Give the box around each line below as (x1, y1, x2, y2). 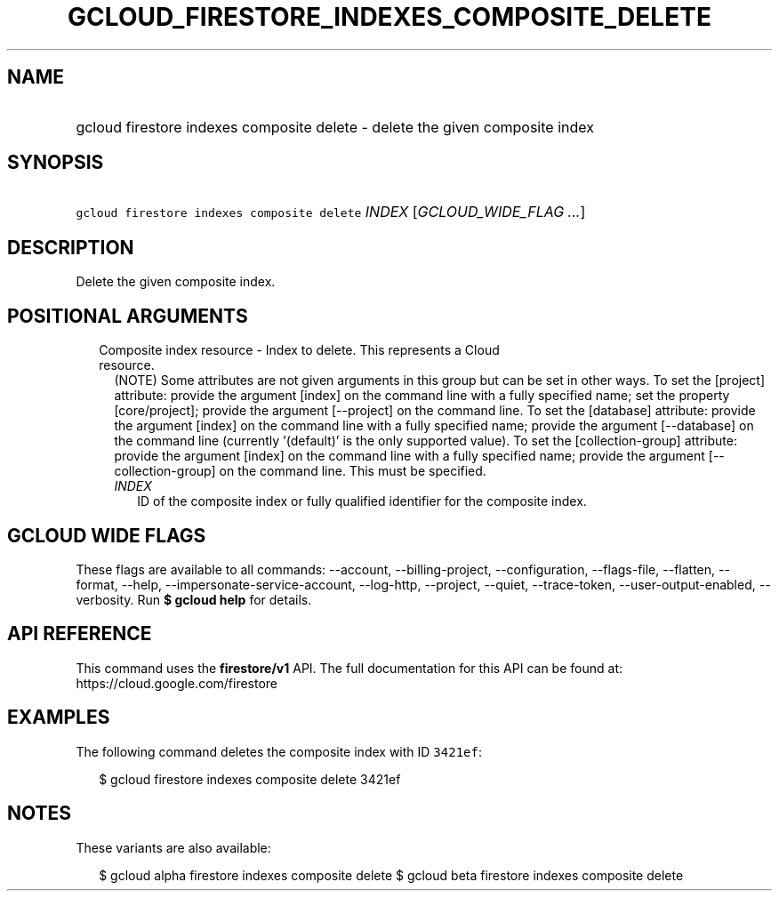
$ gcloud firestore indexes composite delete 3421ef (99, 771, 401, 787)
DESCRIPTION (7, 236, 134, 259)
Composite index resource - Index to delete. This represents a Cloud (99, 342, 500, 358)
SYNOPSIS (7, 151, 104, 174)
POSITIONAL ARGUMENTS (7, 304, 248, 327)
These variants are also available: (76, 839, 271, 855)
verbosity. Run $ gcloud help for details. (76, 591, 312, 607)
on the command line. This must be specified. (219, 463, 486, 479)
